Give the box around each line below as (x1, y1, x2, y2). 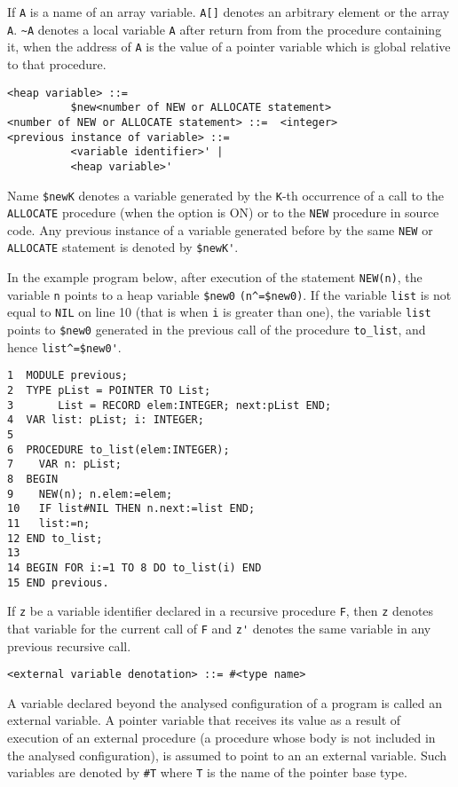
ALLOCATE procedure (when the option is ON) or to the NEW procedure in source (7, 203, 439, 222)
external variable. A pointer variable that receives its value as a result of (7, 711, 401, 729)
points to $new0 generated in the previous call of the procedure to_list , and (7, 320, 426, 339)
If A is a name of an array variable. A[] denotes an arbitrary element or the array (7, 3, 450, 20)
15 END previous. (7, 576, 109, 589)
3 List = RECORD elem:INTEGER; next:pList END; (7, 398, 332, 412)
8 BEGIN (7, 473, 59, 485)
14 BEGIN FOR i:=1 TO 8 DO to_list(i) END (7, 561, 262, 574)
